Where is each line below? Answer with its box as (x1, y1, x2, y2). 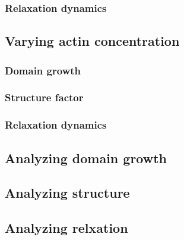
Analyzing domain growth (5, 148, 167, 167)
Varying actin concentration (5, 32, 180, 50)
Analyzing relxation (5, 219, 128, 237)
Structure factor (5, 90, 84, 105)
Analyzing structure (5, 183, 130, 202)
